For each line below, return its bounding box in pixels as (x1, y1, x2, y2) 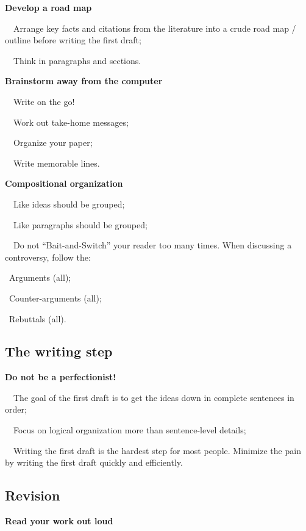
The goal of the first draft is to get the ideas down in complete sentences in (13, 391, 294, 403)
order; (5, 403, 27, 416)
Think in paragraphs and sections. (13, 54, 141, 67)
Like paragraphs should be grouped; (13, 218, 148, 231)
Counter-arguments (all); (9, 291, 102, 304)
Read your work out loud (5, 515, 113, 527)
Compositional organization (5, 177, 123, 190)
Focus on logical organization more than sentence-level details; (13, 424, 246, 436)
